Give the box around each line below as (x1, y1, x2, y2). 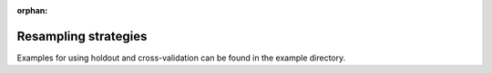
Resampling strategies (16, 28, 148, 44)
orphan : (16, 5, 48, 15)
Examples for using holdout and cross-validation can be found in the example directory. (16, 52, 346, 63)
